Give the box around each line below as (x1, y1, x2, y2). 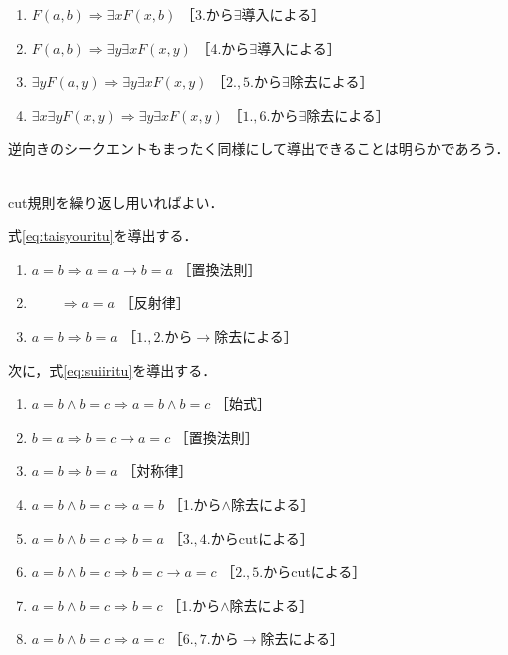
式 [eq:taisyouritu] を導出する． (8, 225, 198, 246)
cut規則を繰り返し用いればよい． (8, 191, 224, 212)
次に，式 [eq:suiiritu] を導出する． (8, 359, 217, 380)
